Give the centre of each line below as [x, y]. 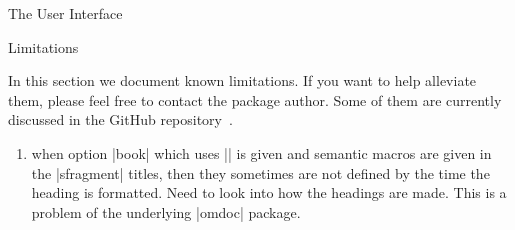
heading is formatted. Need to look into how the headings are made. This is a [269, 192]
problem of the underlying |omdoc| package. [166, 211]
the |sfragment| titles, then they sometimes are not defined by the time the [260, 172]
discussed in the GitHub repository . [120, 119]
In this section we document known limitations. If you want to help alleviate [242, 80]
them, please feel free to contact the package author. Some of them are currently [255, 99]
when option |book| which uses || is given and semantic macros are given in [261, 152]
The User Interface [65, 13]
